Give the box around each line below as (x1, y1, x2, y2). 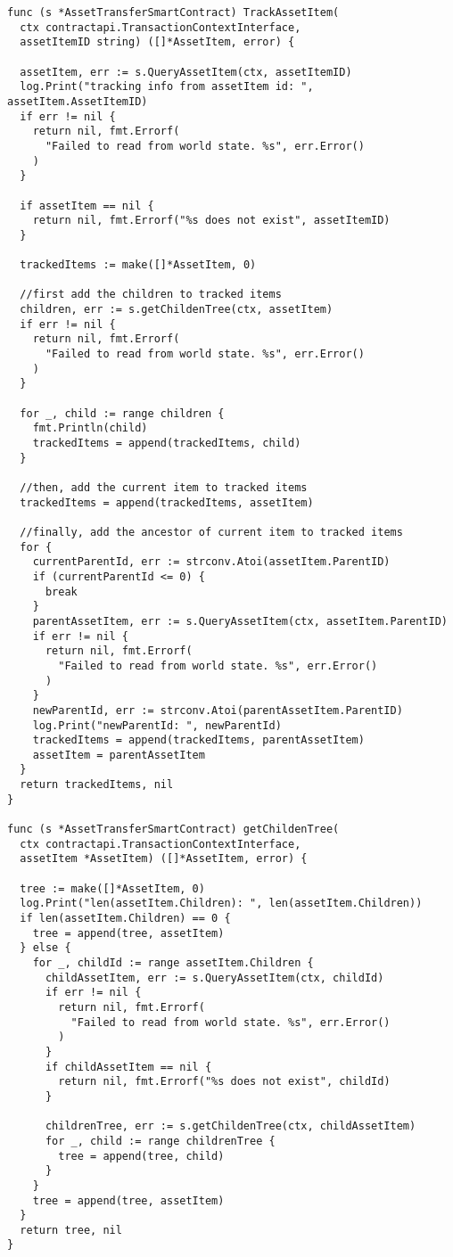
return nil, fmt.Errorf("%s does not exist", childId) (58, 1075, 391, 1089)
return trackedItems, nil (20, 778, 174, 792)
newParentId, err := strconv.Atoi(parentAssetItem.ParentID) (32, 703, 403, 717)
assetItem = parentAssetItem (32, 748, 205, 761)
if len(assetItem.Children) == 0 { (20, 912, 231, 925)
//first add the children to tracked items (20, 288, 282, 301)
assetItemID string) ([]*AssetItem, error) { (20, 36, 295, 49)
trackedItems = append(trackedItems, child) (32, 437, 301, 450)
